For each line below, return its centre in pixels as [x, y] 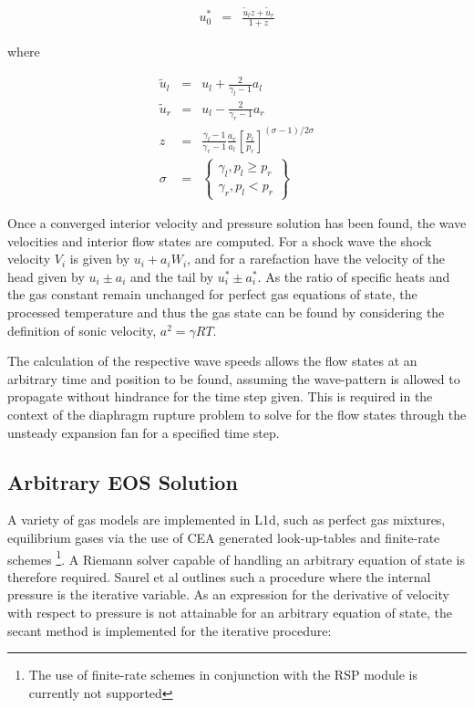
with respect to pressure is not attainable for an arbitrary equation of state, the [230, 613]
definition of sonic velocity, [82, 330]
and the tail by [172, 276]
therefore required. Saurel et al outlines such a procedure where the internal [219, 576]
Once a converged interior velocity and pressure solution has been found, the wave [237, 223]
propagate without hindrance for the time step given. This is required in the [220, 396]
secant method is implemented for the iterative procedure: [170, 630]
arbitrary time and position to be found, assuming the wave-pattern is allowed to [234, 378]
